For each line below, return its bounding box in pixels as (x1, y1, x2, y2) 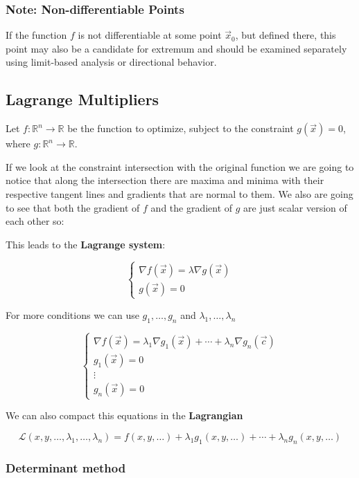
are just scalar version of (243, 200, 347, 214)
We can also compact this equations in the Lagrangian (6, 408, 243, 423)
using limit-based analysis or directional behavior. (6, 55, 217, 69)
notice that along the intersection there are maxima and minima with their (6, 173, 324, 187)
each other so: (6, 214, 64, 228)
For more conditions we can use (6, 307, 139, 322)
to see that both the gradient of (6, 200, 140, 214)
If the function (6, 28, 67, 42)
